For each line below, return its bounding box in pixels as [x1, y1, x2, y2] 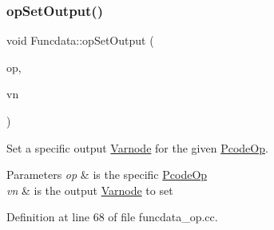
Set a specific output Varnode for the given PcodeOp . [6, 139, 268, 156]
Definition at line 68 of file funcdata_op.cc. [6, 208, 218, 225]
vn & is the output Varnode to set [6, 181, 173, 198]
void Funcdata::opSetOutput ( [6, 32, 154, 49]
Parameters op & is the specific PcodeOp [6, 166, 208, 183]
